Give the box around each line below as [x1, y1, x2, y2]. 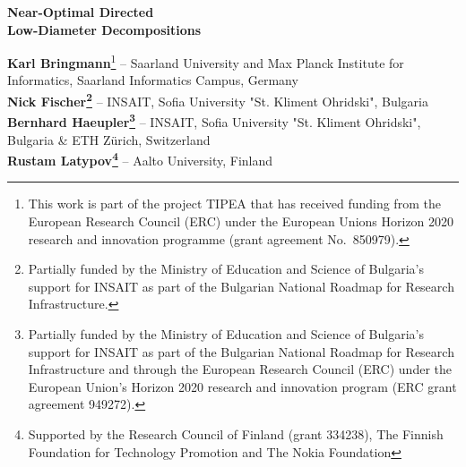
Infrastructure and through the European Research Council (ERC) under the [28, 360, 453, 378]
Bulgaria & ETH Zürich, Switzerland [7, 130, 211, 149]
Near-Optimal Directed [7, 3, 154, 21]
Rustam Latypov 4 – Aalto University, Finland [7, 149, 273, 169]
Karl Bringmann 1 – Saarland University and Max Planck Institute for [7, 51, 404, 72]
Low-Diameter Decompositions [7, 20, 202, 38]
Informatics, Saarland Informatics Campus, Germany [7, 71, 298, 89]
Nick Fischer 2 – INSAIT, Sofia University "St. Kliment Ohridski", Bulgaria [7, 89, 428, 110]
